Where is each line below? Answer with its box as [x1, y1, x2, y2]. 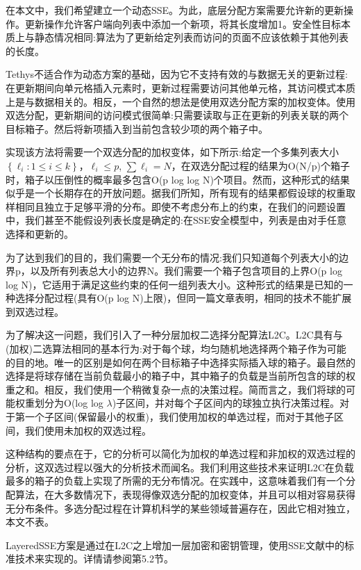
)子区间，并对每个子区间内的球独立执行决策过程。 [112, 396, 340, 410]
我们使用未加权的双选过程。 [24, 423, 151, 437]
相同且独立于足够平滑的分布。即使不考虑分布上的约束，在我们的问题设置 [15, 199, 346, 213]
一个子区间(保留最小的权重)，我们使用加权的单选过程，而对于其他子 [24, 409, 334, 424]
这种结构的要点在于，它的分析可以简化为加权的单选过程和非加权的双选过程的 [6, 446, 355, 461]
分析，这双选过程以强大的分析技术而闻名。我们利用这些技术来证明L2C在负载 [6, 459, 354, 474]
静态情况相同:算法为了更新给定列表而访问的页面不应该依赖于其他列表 [34, 30, 349, 44]
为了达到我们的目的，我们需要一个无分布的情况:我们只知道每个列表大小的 [6, 250, 339, 264]
